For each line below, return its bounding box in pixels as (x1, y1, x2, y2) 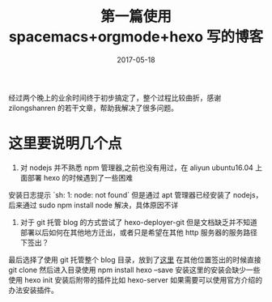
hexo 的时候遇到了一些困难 (43, 172, 134, 182)
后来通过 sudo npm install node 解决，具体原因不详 (8, 200, 179, 210)
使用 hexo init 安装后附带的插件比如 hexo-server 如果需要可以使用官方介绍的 (8, 274, 263, 284)
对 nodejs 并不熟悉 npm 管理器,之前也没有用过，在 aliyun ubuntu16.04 (19, 163, 253, 172)
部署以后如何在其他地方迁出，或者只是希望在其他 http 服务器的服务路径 (19, 228, 257, 237)
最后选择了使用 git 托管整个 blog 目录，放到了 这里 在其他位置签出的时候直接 (8, 254, 261, 264)
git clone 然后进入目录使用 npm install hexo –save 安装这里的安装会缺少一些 (8, 265, 261, 274)
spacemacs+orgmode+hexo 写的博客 (8, 28, 264, 46)
